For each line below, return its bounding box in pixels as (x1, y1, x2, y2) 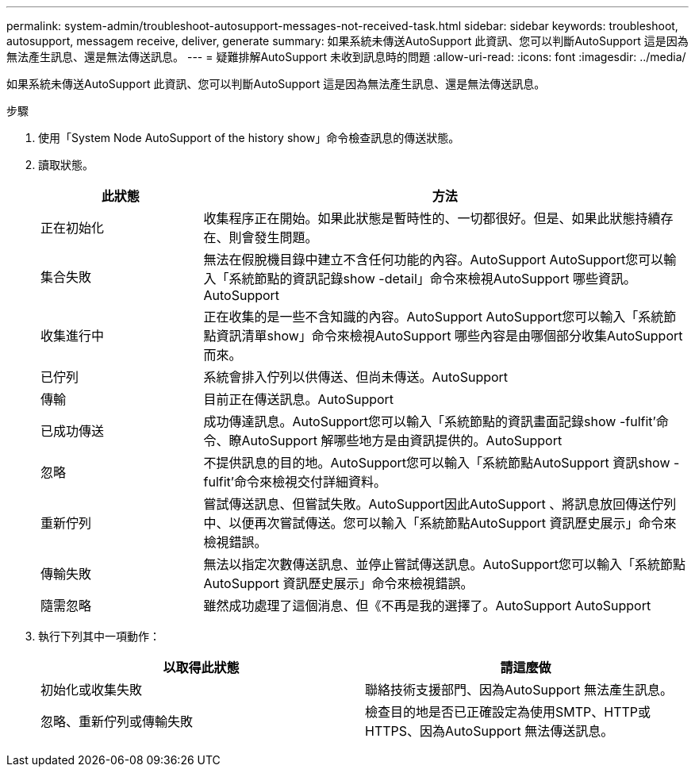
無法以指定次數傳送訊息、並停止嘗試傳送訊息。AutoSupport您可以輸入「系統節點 (203, 556, 686, 572)
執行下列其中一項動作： (38, 629, 160, 643)
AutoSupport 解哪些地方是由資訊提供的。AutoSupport (241, 433, 563, 448)
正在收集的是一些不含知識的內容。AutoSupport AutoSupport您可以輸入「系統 (203, 309, 664, 325)
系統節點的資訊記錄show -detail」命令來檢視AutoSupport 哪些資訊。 (228, 271, 636, 287)
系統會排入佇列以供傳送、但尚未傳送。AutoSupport (203, 369, 509, 385)
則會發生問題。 (228, 229, 318, 245)
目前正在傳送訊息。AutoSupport (203, 391, 394, 407)
